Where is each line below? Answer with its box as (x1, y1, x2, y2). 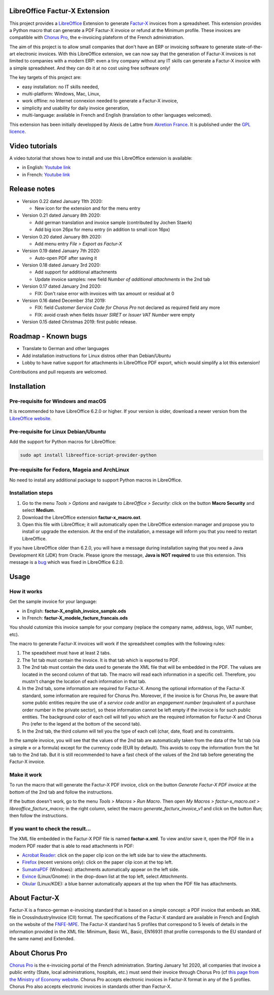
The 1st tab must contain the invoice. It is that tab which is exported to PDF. (22, 657, 180, 663)
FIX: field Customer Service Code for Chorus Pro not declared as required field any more (35, 304, 220, 311)
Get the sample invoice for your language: (9, 599, 97, 605)
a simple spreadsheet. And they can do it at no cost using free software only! (9, 65, 170, 71)
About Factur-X (9, 894, 60, 903)
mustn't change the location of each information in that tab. (22, 678, 147, 684)
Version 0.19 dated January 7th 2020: (22, 248, 100, 254)
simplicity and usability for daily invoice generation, (22, 105, 129, 111)
